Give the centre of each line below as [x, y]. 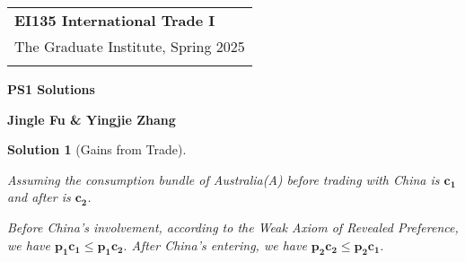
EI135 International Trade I [115, 20]
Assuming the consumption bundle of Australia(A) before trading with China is [224, 179]
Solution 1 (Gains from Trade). [97, 149]
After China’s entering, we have [219, 245]
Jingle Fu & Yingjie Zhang [92, 119]
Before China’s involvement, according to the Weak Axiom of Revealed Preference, [233, 227]
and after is [39, 197]
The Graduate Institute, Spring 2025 [130, 46]
